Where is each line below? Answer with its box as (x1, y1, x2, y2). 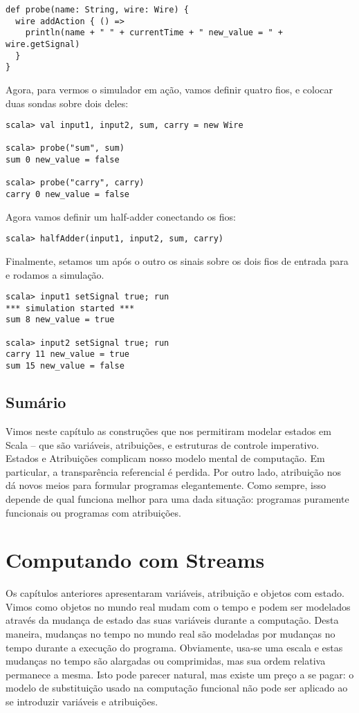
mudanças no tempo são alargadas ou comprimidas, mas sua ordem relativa (6, 654, 326, 668)
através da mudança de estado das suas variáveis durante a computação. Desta (6, 613, 339, 627)
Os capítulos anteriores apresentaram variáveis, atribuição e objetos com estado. (6, 586, 344, 600)
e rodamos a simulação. (6, 267, 104, 281)
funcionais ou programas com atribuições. (6, 505, 181, 519)
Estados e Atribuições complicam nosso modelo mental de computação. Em (6, 451, 325, 465)
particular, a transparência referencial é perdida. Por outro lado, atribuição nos (6, 464, 341, 479)
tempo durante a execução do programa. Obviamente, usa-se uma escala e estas (6, 640, 343, 654)
